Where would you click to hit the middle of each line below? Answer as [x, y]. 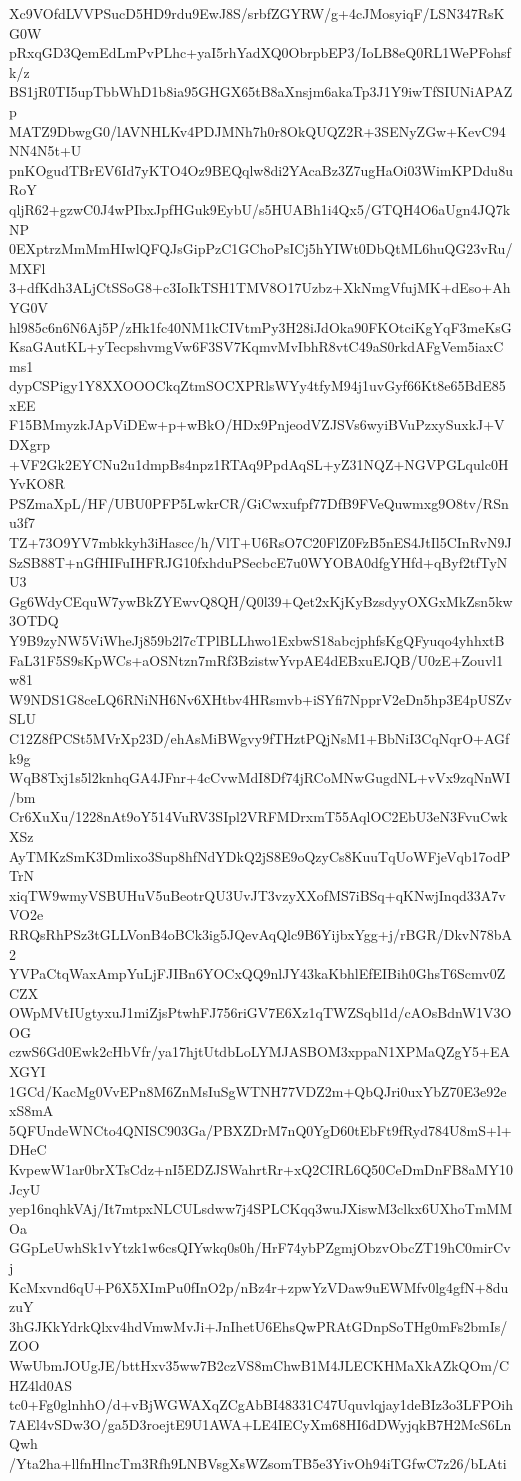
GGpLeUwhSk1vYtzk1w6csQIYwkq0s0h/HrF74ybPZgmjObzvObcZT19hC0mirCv [260, 1247]
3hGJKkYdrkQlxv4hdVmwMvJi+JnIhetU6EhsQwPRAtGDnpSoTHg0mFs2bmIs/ [258, 1325]
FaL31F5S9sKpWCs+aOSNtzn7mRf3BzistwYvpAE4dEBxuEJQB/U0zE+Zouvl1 [256, 659]
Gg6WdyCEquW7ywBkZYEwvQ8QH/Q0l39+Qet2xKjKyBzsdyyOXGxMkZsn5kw [261, 600]
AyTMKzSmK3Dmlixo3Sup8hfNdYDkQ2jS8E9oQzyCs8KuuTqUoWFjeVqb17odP [260, 855]
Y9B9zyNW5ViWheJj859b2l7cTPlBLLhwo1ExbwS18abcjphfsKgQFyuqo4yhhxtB [257, 640]
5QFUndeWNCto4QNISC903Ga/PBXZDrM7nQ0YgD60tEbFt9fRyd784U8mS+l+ [260, 1129]
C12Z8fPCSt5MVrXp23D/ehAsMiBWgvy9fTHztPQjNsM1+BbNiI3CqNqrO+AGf [259, 737]
